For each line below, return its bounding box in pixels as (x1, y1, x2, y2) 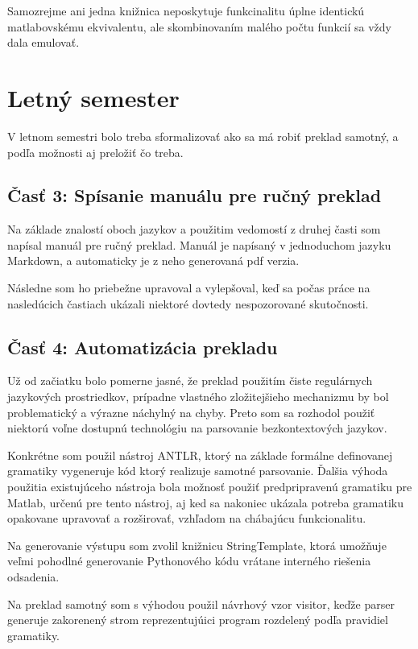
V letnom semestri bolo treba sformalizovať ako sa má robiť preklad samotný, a (7, 127, 399, 144)
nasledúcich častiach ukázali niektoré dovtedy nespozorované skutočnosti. (7, 295, 369, 312)
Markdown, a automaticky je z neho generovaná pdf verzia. (7, 252, 300, 269)
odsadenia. (7, 568, 60, 585)
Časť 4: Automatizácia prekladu (7, 334, 278, 359)
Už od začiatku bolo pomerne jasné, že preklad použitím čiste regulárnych (7, 372, 373, 389)
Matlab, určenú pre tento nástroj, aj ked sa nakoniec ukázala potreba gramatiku (7, 494, 404, 511)
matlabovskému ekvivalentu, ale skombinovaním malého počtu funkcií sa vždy (7, 18, 392, 35)
